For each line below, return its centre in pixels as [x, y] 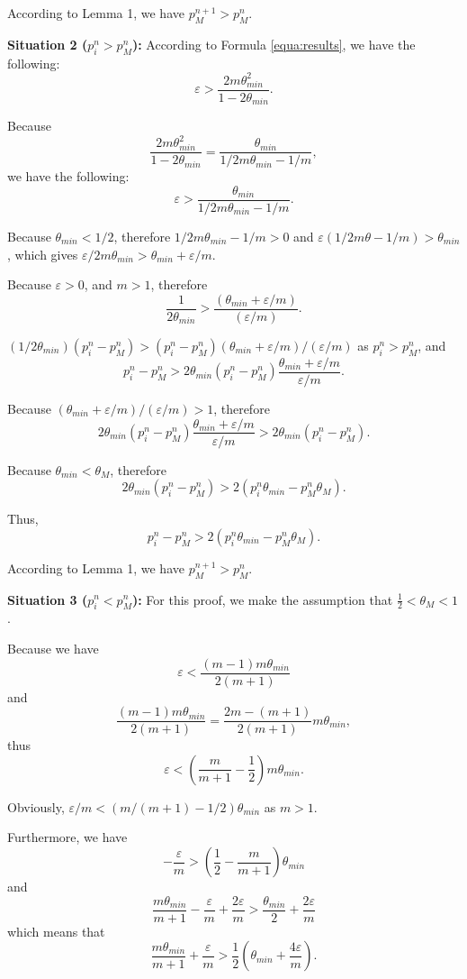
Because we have [53, 648]
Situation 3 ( [48, 599]
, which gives [43, 254]
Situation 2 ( [48, 44]
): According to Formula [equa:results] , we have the [274, 44]
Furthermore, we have [67, 837]
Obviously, [36, 806]
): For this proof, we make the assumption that [262, 599]
